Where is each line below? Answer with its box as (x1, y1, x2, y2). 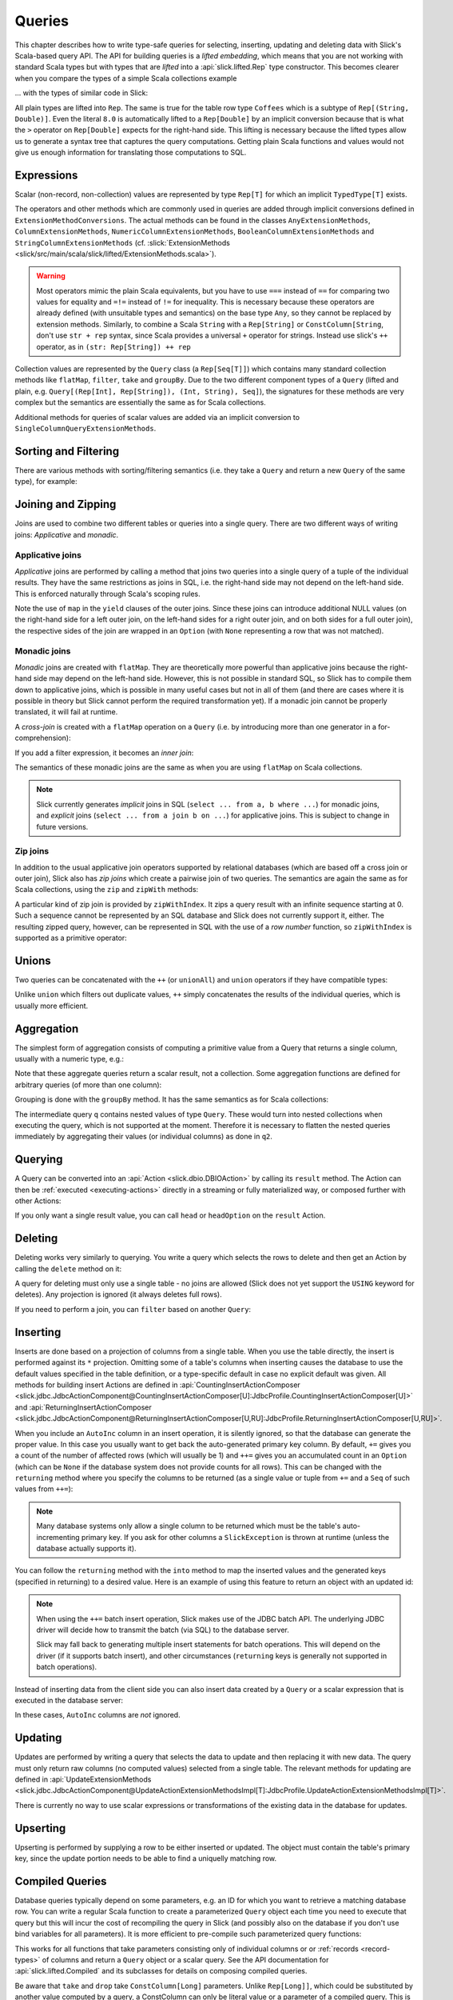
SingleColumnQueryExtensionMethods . (14, 424, 157, 433)
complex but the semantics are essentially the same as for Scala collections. (14, 398, 267, 407)
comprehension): (14, 733, 71, 743)
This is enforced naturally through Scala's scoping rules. (14, 589, 201, 598)
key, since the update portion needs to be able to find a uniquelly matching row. (14, 1854, 277, 1863)
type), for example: (14, 477, 77, 486)
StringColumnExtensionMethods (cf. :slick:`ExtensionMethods (14, 238, 231, 247)
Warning (36, 271, 66, 281)
